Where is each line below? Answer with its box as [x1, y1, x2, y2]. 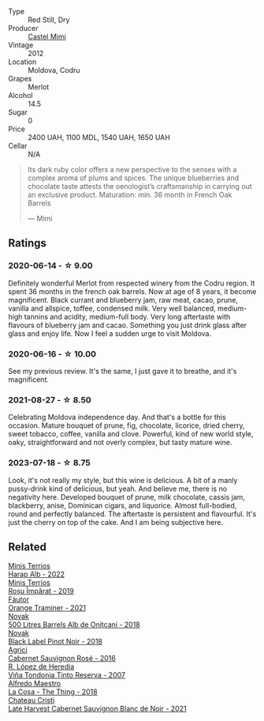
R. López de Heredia [8, 662, 75, 671]
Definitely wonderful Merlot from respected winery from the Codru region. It [8, 278, 255, 288]
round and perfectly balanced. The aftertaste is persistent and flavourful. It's [8, 509, 257, 519]
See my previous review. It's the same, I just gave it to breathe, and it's [8, 366, 237, 376]
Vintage [8, 40, 34, 50]
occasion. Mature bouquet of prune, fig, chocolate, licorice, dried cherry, [8, 421, 245, 430]
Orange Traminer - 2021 [8, 603, 87, 613]
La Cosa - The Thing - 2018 [8, 687, 98, 696]
